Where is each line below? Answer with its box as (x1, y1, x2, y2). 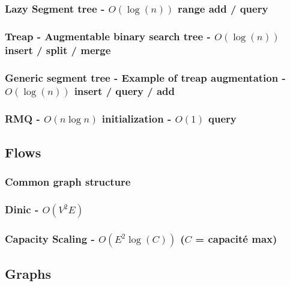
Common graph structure (5, 174, 131, 189)
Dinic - (5, 201, 39, 216)
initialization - (101, 111, 172, 126)
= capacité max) (195, 231, 277, 246)
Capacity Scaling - (5, 231, 95, 246)
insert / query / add (74, 84, 175, 99)
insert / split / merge (5, 42, 111, 57)
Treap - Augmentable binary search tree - (5, 28, 211, 43)
